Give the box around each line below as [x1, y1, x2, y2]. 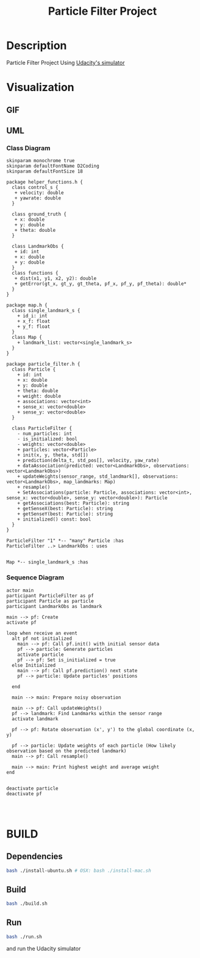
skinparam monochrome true [6, 158, 75, 164]
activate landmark [12, 716, 59, 722]
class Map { [12, 335, 43, 341]
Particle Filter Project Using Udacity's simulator [6, 59, 125, 66]
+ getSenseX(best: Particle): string [17, 506, 113, 512]
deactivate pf [6, 790, 43, 796]
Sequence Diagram [6, 573, 65, 582]
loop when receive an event [6, 630, 78, 636]
